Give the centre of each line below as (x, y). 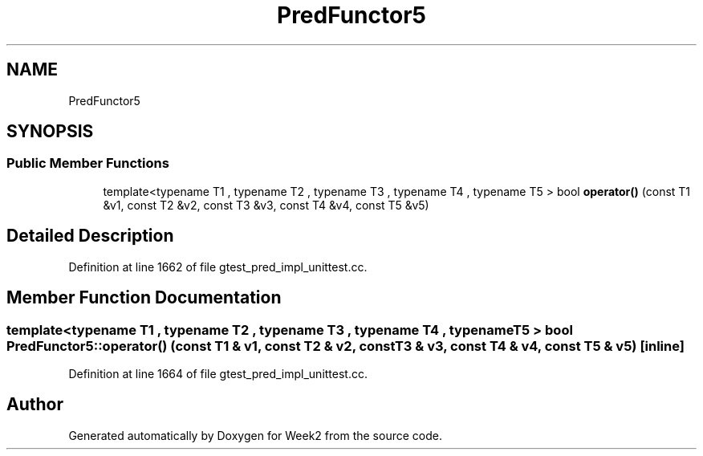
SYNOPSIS (50, 132)
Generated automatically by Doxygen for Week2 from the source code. (255, 435)
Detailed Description (90, 236)
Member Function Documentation (144, 298)
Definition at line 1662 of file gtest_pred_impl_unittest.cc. (218, 267)
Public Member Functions (88, 163)
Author (35, 405)
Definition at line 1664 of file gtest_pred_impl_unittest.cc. (218, 373)
